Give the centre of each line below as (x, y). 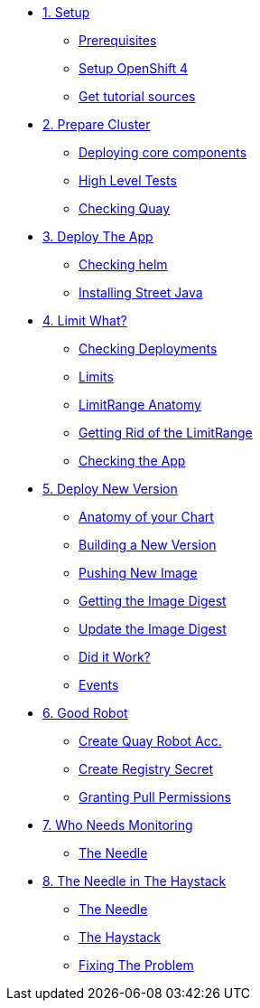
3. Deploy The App (98, 236)
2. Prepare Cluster (97, 124)
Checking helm (123, 264)
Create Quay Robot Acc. (150, 741)
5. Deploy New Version (110, 489)
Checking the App (132, 461)
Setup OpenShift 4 (134, 68)
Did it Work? (115, 657)
